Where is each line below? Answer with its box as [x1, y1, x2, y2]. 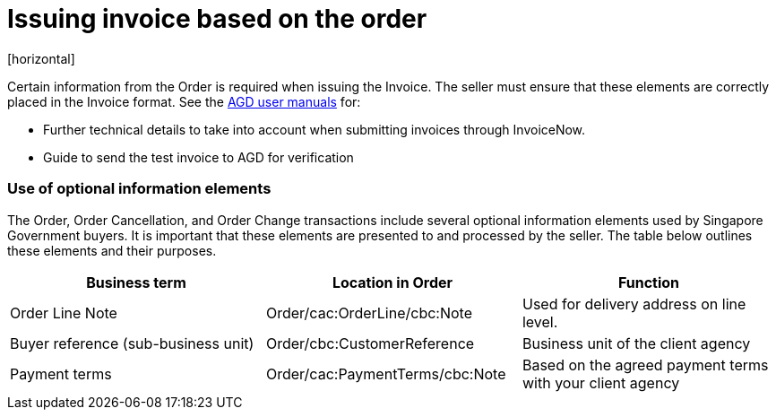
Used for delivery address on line [522, 294, 746, 313]
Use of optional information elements [7, 179, 272, 198]
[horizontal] [7, 50, 75, 66]
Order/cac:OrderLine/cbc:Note [265, 303, 472, 322]
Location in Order [332, 273, 453, 291]
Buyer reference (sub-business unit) [10, 334, 254, 352]
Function [617, 273, 680, 291]
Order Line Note [10, 303, 117, 322]
